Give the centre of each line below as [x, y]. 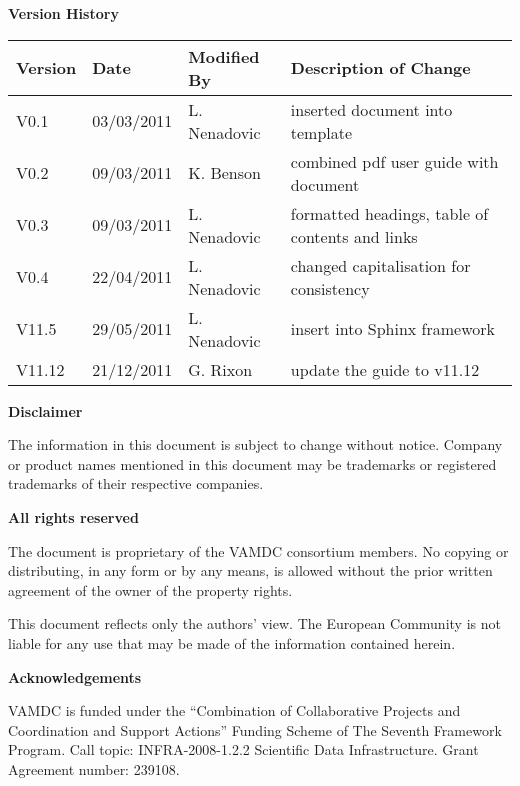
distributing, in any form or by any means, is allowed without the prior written [250, 570]
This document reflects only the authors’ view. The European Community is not [254, 623]
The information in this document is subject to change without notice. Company [255, 444]
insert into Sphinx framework [393, 329]
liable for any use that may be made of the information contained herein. [232, 642]
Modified [224, 56]
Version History [63, 13]
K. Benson [224, 173]
